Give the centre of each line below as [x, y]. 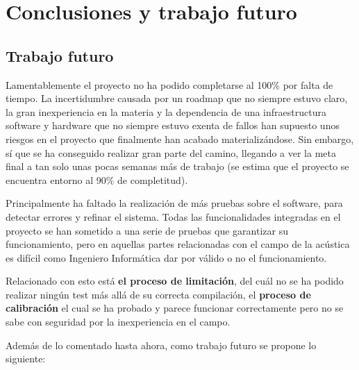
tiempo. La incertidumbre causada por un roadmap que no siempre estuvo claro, [177, 98]
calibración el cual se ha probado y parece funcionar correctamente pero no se [175, 308]
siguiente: [26, 359]
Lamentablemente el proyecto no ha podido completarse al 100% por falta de [169, 84]
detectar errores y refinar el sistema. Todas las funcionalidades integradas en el [173, 216]
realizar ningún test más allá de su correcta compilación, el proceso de [158, 294]
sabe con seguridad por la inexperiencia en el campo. [118, 322]
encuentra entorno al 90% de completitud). [97, 179]
